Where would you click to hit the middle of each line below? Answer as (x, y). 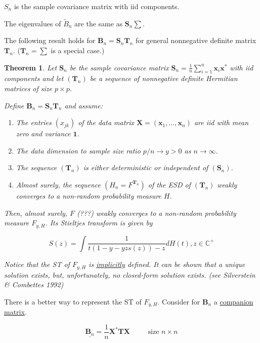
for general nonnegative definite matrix (196, 40)
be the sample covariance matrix (119, 67)
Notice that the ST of (37, 264)
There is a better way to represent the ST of (73, 301)
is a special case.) (78, 50)
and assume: (83, 105)
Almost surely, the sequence (58, 184)
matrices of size (28, 88)
